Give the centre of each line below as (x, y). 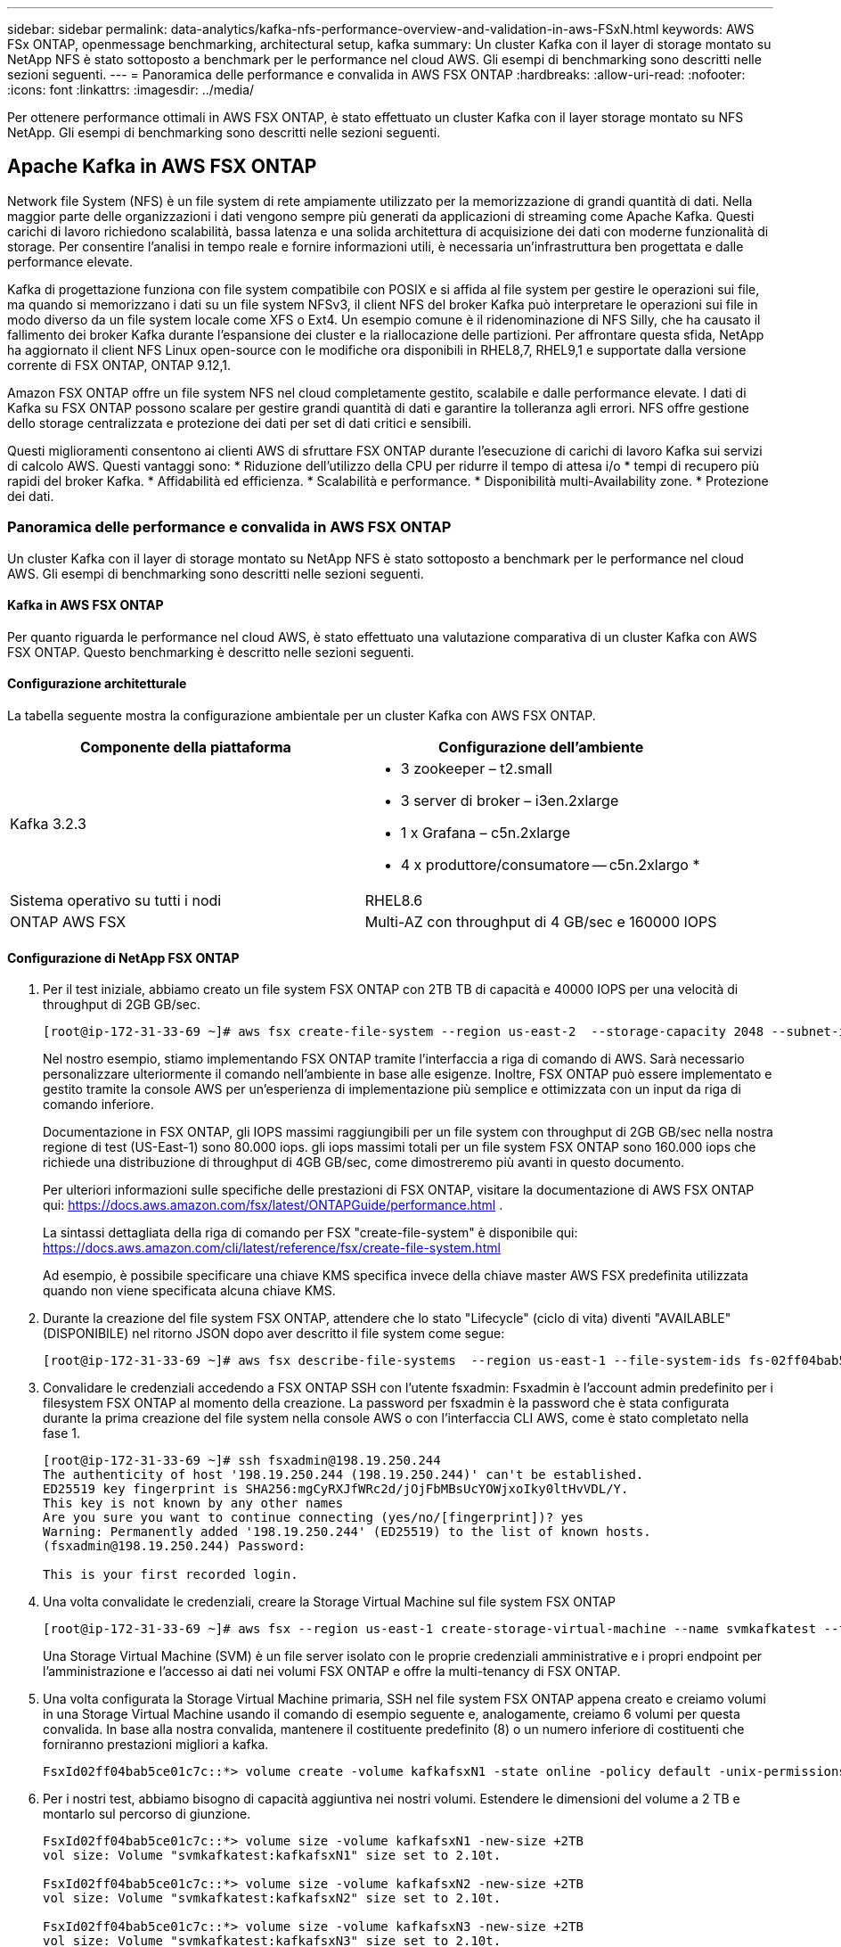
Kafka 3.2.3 (48, 824)
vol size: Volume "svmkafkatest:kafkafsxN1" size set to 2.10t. (272, 1856)
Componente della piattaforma (185, 748)
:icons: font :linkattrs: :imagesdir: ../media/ (131, 90)
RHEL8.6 (394, 901)
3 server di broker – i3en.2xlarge (510, 801)
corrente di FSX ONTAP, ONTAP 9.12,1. (119, 365)
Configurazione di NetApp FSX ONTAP (123, 957)
